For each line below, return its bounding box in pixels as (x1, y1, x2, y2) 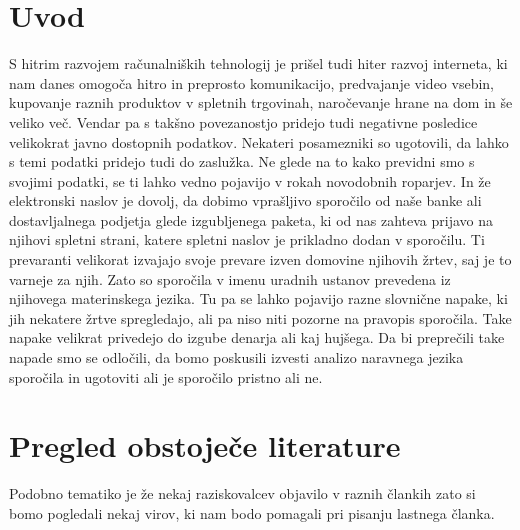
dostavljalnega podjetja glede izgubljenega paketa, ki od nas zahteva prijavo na (9, 209, 494, 230)
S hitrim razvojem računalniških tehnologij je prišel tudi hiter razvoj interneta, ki (9, 53, 508, 74)
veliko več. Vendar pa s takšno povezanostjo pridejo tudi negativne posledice (9, 111, 478, 132)
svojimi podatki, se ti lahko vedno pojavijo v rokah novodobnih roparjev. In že (9, 170, 491, 191)
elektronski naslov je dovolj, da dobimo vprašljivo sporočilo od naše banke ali (9, 190, 482, 211)
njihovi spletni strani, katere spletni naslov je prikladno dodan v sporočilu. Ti (9, 229, 485, 250)
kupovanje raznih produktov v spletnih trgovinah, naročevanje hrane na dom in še (9, 92, 513, 113)
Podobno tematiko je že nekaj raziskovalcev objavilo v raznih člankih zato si (9, 483, 476, 504)
